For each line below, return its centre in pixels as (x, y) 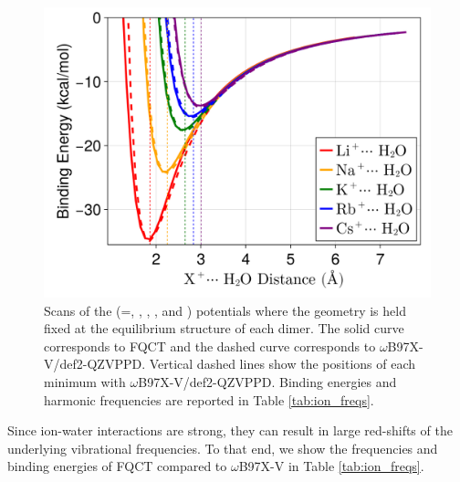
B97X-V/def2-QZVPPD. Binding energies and (267, 381)
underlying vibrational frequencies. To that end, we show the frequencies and (223, 448)
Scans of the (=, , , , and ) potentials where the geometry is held (225, 310)
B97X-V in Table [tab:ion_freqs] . (331, 466)
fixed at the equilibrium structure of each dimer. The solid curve (224, 328)
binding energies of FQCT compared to (117, 466)
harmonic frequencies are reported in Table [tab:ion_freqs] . (209, 399)
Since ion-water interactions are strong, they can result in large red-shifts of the (230, 430)
